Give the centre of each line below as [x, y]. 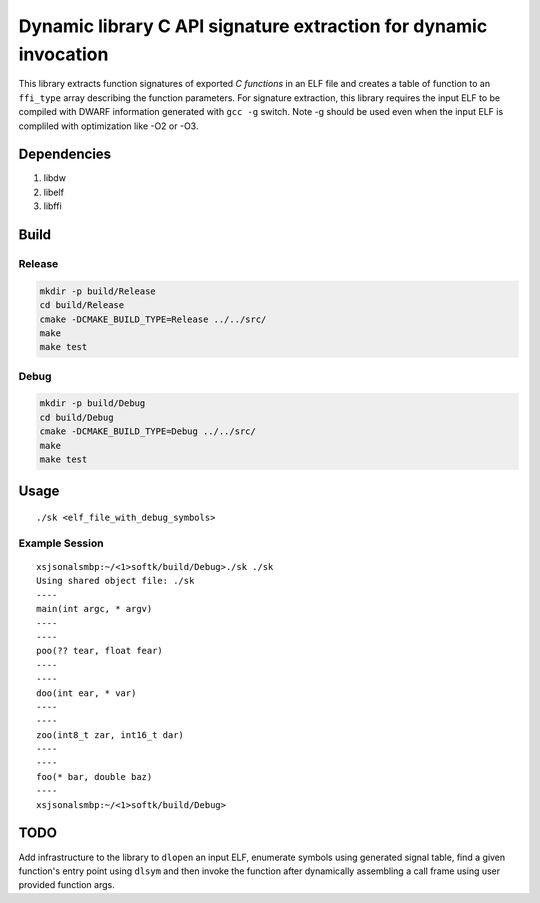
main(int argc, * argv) [94, 609]
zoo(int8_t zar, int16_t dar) [110, 734]
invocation [63, 54]
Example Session [61, 543]
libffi [52, 206]
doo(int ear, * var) [86, 693]
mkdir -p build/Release [98, 291]
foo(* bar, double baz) [94, 776]
